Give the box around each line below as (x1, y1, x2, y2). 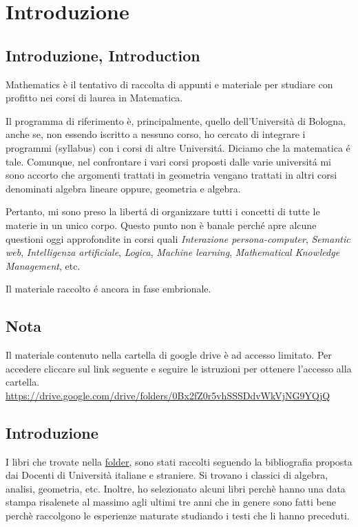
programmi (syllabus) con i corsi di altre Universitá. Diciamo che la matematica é (6, 140, 350, 155)
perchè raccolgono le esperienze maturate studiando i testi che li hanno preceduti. (6, 508, 350, 523)
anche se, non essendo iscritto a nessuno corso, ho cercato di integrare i (6, 127, 306, 141)
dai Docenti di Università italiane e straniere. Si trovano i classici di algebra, (6, 468, 328, 482)
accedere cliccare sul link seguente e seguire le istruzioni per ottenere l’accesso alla (6, 361, 352, 375)
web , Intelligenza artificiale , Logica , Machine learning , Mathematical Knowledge (6, 245, 340, 259)
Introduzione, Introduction (6, 44, 200, 66)
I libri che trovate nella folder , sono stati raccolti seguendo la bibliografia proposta (6, 454, 352, 468)
